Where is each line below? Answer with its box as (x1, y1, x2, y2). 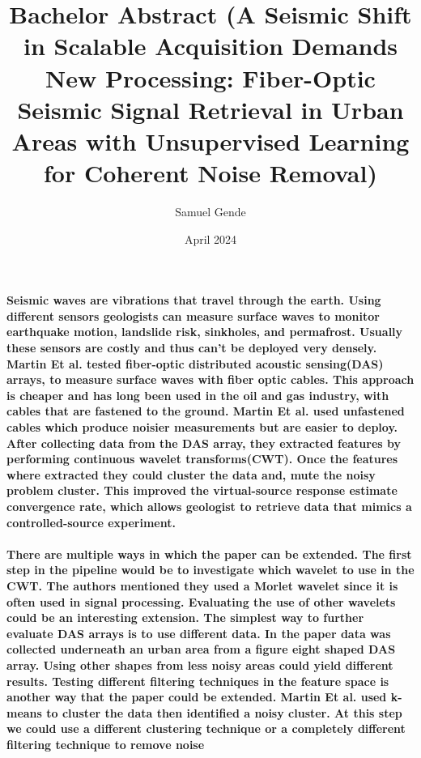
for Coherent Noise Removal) (44, 156, 377, 189)
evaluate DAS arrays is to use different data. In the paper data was (6, 624, 391, 641)
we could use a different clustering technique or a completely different (6, 720, 406, 737)
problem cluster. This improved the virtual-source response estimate (6, 482, 398, 499)
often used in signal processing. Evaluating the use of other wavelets (6, 593, 396, 610)
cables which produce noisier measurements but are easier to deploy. (6, 419, 398, 435)
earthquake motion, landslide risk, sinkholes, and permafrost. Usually (6, 323, 403, 340)
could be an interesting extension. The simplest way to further (6, 609, 364, 626)
